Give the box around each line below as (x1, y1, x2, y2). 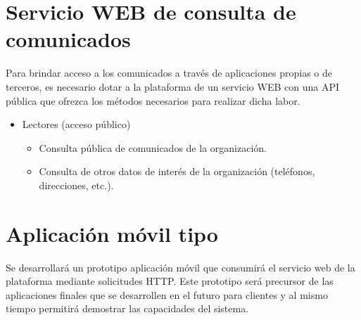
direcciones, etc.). (39, 177, 114, 192)
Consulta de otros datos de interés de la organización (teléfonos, (39, 164, 315, 179)
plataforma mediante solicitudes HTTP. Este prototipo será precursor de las (6, 274, 334, 288)
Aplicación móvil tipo (6, 219, 218, 248)
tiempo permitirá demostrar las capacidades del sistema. (6, 301, 249, 316)
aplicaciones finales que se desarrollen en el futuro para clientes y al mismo (6, 287, 328, 302)
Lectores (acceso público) (22, 117, 131, 132)
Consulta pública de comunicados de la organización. (39, 140, 267, 155)
